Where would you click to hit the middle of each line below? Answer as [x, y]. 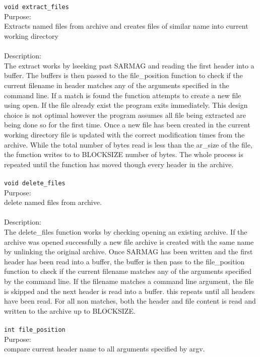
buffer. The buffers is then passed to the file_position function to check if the [123, 75]
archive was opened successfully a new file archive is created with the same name [129, 241]
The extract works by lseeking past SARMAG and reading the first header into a [129, 65]
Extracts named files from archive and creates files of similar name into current [126, 26]
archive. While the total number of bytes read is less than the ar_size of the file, [128, 144]
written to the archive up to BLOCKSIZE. [70, 310]
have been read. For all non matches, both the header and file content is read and [130, 301]
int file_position [35, 330]
